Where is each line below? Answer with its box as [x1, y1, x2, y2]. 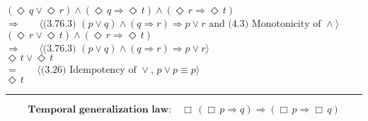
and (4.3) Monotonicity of [209, 19, 321, 29]
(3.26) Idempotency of [40, 65, 137, 76]
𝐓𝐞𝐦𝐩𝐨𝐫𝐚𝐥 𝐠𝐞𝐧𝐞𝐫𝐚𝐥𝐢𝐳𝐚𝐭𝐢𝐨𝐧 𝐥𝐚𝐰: [28, 104, 172, 115]
